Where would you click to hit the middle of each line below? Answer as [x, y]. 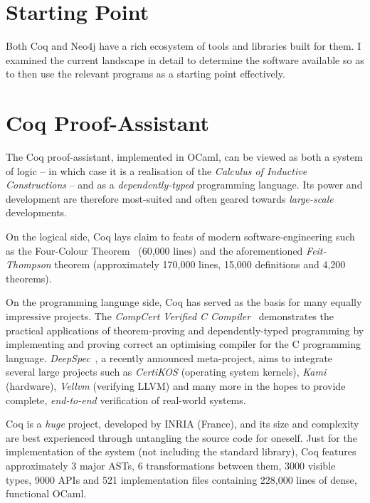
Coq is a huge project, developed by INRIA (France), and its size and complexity [183, 424]
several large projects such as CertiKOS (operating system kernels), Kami [166, 372]
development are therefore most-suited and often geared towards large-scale [170, 198]
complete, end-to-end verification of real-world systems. [126, 399]
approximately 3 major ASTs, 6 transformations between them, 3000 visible [171, 465]
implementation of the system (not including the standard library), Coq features [181, 451]
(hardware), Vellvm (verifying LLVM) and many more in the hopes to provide [176, 385]
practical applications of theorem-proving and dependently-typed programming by [185, 330]
